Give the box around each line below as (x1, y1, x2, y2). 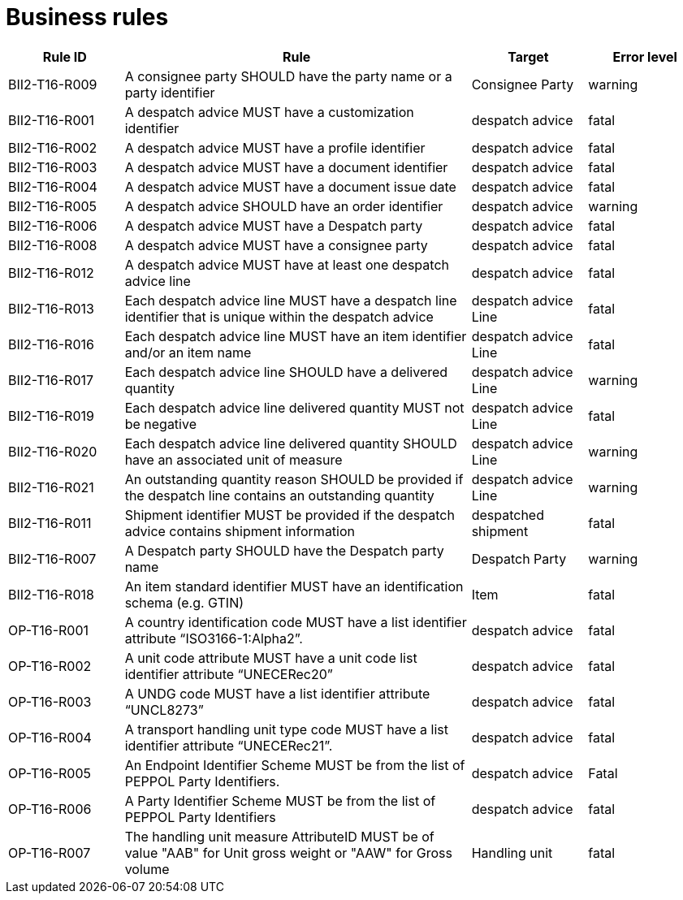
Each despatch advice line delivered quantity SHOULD (124, 435, 457, 452)
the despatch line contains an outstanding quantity (124, 487, 434, 504)
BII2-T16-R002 (8, 139, 97, 156)
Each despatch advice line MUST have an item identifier (124, 327, 467, 344)
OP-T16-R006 (8, 800, 92, 817)
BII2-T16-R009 (8, 76, 97, 93)
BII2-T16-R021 (8, 478, 94, 495)
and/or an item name (124, 344, 252, 361)
